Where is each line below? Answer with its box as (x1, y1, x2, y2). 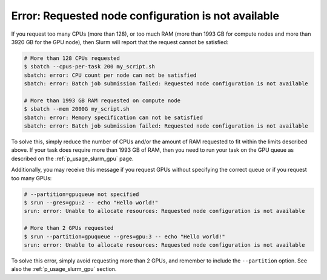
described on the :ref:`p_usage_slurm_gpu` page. (11, 155, 134, 162)
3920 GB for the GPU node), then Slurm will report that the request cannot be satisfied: (11, 38, 229, 45)
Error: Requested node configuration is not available (11, 9, 280, 22)
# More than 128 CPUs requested (24, 54, 121, 62)
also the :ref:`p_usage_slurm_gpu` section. (11, 265, 117, 273)
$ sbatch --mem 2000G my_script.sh (24, 106, 130, 112)
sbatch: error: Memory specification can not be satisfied (24, 114, 203, 121)
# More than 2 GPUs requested (24, 224, 114, 232)
